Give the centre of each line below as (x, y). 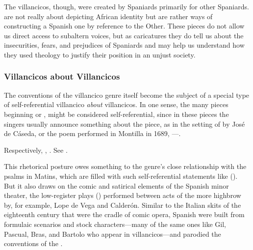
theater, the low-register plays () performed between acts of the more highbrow (123, 195)
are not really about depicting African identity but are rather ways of (108, 16)
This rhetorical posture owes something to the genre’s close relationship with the (125, 166)
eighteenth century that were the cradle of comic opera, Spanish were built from (124, 214)
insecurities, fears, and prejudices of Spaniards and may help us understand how (124, 45)
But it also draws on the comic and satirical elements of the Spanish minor (116, 185)
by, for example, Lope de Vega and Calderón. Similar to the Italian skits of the (123, 205)
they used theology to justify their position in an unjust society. (100, 54)
